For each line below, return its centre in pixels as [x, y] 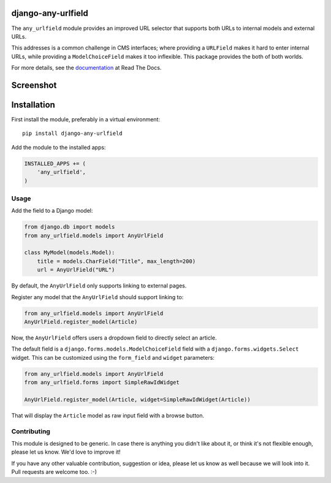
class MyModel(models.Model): [70, 253]
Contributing [31, 431]
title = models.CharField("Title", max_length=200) [116, 261]
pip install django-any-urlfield [72, 134]
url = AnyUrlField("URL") [76, 270]
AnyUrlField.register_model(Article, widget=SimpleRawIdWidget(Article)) [137, 399]
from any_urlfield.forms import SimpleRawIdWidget [102, 382]
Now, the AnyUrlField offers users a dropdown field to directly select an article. [114, 338]
